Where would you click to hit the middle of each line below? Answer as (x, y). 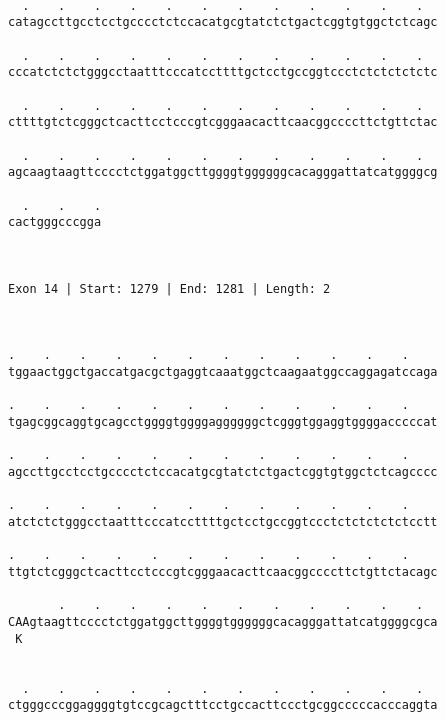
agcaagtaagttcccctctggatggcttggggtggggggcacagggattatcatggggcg (223, 172)
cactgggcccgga (55, 222)
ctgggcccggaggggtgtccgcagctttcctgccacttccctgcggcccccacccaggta (223, 705)
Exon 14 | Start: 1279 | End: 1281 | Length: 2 (169, 288)
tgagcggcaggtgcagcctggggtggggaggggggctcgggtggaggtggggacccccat (223, 422)
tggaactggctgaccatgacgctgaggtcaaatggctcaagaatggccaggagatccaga (223, 372)
